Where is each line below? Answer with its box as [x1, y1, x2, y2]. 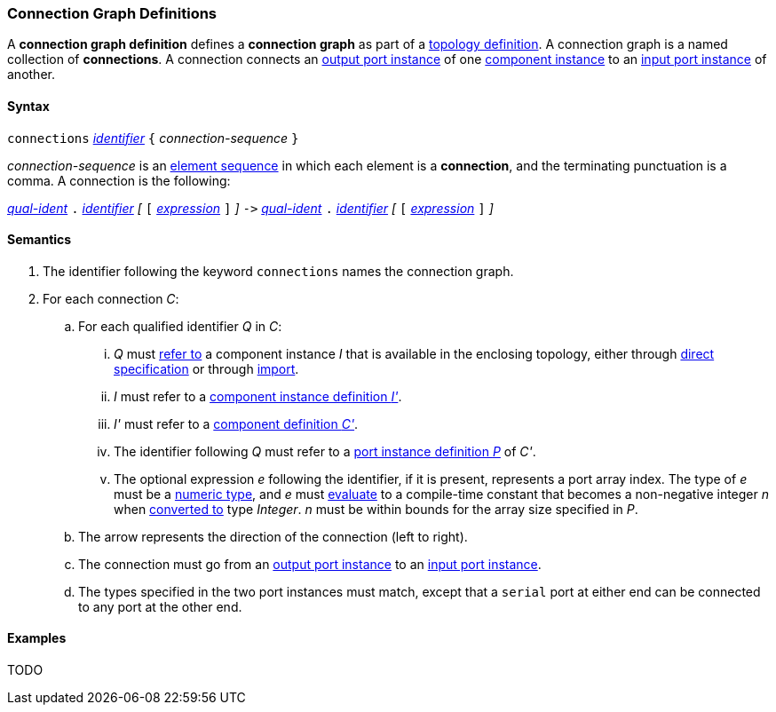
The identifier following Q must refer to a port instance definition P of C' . [114, 443, 536, 459]
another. [7, 67, 55, 83]
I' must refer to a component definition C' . [114, 415, 359, 431]
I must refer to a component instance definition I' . [114, 388, 402, 404]
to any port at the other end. [78, 598, 242, 614]
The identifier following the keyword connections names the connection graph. [43, 263, 514, 279]
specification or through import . [114, 360, 299, 376]
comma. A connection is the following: [7, 172, 231, 188]
